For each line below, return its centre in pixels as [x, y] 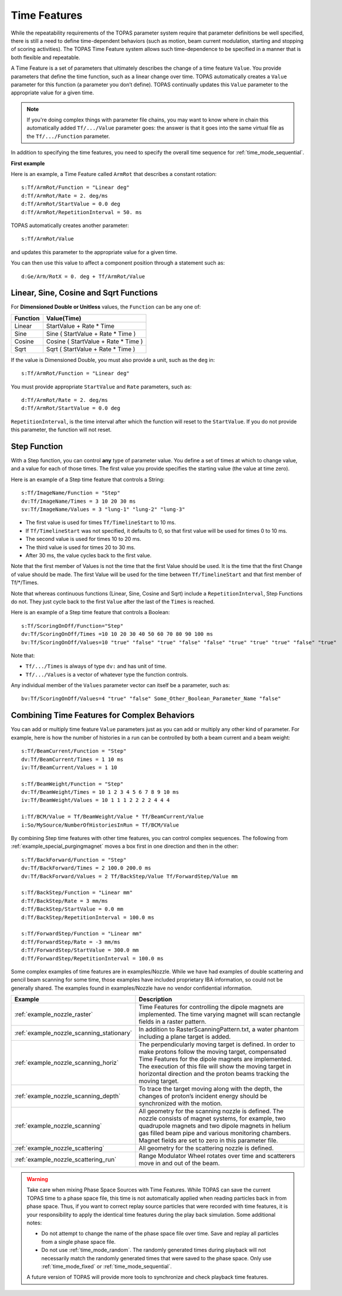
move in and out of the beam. [179, 1163]
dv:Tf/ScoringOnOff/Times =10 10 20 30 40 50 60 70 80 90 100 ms [117, 634]
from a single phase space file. [79, 1241]
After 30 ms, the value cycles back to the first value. [89, 555]
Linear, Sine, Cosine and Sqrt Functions [84, 293]
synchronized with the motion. [180, 1104]
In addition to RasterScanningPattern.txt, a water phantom [219, 1030]
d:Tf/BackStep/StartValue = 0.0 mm [72, 909]
